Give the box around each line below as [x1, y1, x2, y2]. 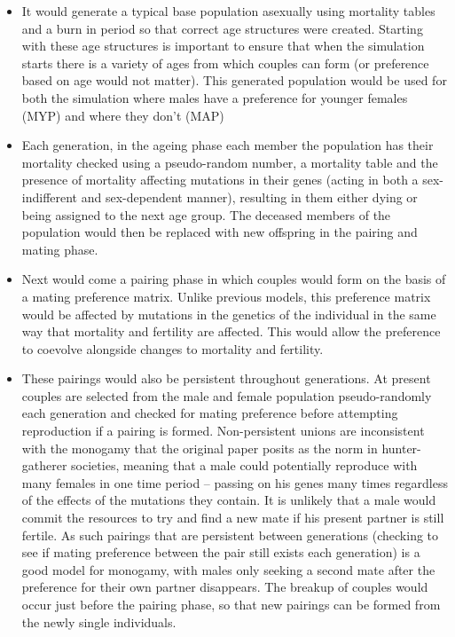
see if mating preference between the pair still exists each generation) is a [21, 543, 420, 562]
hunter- [381, 438, 421, 457]
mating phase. [21, 240, 98, 258]
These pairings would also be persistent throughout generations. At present [21, 369, 431, 388]
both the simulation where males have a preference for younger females [21, 88, 408, 106]
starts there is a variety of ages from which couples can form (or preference [21, 53, 429, 72]
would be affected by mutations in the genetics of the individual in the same [21, 304, 436, 323]
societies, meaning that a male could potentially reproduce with [71, 456, 418, 475]
